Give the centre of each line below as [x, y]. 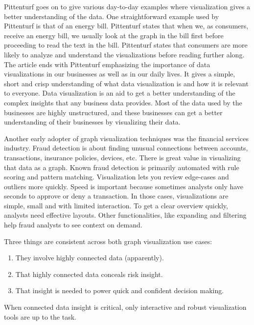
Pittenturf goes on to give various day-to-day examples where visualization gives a [127, 6]
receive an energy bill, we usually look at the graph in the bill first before [114, 35]
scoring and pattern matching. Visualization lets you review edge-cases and [116, 177]
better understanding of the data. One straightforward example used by [112, 16]
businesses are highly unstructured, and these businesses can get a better [113, 112]
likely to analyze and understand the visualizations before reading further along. [124, 54]
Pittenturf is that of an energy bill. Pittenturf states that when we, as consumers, [126, 26]
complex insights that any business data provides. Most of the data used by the [123, 102]
